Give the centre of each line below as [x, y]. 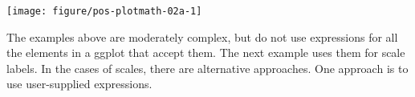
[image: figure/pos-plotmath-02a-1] [104, 11]
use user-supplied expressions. [79, 84]
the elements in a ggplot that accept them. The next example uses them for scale [206, 53]
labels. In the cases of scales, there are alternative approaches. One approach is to [207, 68]
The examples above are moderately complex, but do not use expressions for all [202, 36]
